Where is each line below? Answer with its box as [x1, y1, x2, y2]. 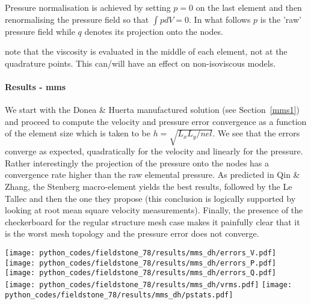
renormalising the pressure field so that [5, 13, 149, 25]
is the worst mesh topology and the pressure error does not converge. [5, 227, 259, 240]
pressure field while [5, 25, 75, 37]
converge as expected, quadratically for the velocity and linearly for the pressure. [5, 145, 303, 157]
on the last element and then [196, 1, 302, 13]
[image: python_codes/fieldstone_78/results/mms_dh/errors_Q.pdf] [5, 269, 277, 278]
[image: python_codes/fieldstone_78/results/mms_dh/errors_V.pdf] [5, 248, 277, 257]
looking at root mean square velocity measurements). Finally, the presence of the [5, 204, 303, 216]
